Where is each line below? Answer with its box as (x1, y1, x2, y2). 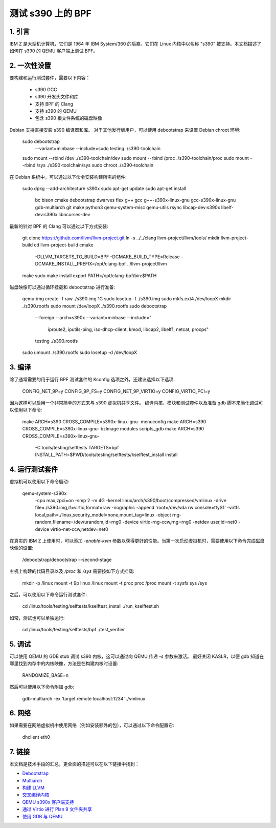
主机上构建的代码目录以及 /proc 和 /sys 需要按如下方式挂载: (9, 568, 135, 574)
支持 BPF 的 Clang (35, 100, 74, 107)
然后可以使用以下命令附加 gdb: (9, 684, 74, 690)
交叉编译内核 (22, 792, 50, 798)
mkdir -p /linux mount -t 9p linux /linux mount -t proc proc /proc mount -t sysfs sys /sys (22, 579, 207, 586)
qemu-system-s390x (22, 490, 67, 496)
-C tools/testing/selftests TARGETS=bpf (35, 444, 119, 450)
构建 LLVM (22, 784, 45, 791)
